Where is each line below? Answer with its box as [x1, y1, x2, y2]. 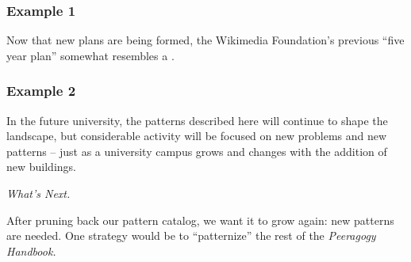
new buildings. [6, 158, 76, 175]
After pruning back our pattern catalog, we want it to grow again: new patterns [6, 211, 394, 228]
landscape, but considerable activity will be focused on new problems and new [6, 127, 387, 144]
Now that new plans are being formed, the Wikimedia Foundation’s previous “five [6, 32, 405, 48]
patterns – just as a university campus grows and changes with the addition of [6, 142, 387, 159]
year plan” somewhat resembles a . [6, 47, 175, 63]
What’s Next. [6, 185, 71, 201]
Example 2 [6, 81, 76, 101]
